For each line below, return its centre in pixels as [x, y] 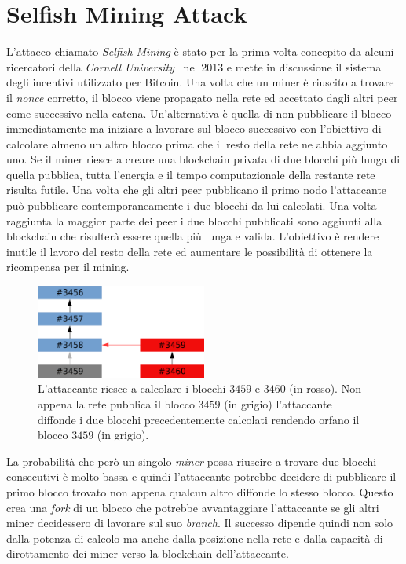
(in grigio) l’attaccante [278, 403]
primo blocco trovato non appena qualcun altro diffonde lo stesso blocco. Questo [200, 491]
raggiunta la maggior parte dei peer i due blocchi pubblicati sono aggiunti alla [194, 220]
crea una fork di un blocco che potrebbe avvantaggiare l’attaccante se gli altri [193, 507]
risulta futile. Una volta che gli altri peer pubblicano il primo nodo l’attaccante [197, 190]
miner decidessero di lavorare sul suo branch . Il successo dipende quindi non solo [200, 523]
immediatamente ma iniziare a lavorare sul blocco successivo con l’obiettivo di [194, 128]
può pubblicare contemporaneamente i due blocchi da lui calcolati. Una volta [192, 205]
